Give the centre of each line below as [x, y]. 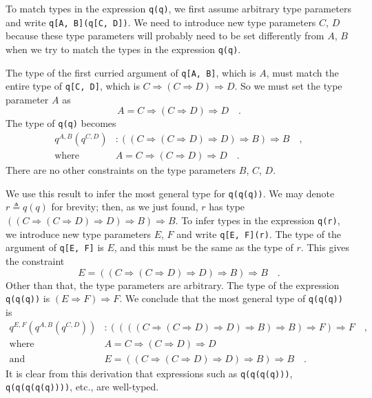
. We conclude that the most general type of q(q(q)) [231, 298]
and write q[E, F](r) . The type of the [259, 233]
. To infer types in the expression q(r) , [258, 220]
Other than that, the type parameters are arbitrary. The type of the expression [173, 285]
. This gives [325, 247]
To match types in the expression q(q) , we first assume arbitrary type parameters [178, 8]
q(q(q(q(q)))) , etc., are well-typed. [82, 387]
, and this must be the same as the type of [204, 247]
